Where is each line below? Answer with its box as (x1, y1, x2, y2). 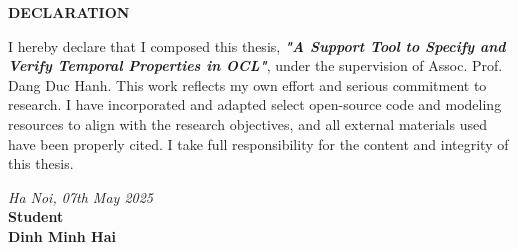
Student (8, 206, 64, 227)
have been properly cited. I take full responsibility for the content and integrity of (8, 133, 509, 154)
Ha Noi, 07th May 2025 (8, 186, 153, 207)
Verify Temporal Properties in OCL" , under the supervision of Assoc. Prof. (8, 55, 503, 76)
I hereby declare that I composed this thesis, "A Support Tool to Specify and (8, 35, 506, 56)
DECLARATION (8, 2, 130, 22)
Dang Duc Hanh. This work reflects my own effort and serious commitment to (8, 74, 487, 95)
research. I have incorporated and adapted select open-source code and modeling (8, 94, 502, 115)
